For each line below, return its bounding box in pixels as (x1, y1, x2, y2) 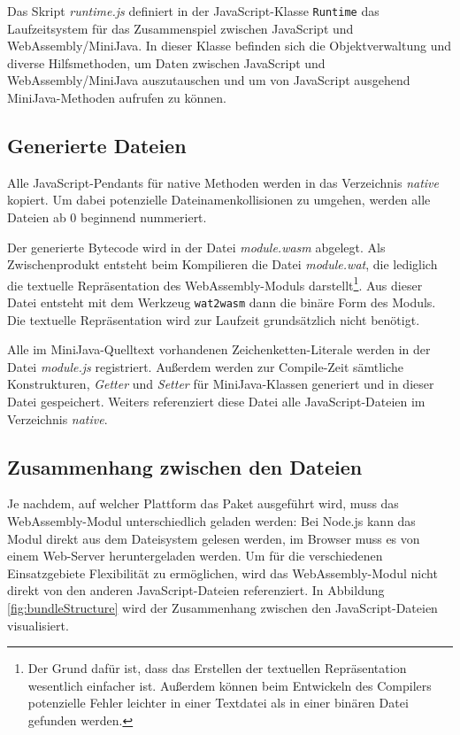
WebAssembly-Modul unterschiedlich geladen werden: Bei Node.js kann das (7, 512, 416, 530)
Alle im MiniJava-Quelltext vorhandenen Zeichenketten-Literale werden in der (7, 340, 431, 359)
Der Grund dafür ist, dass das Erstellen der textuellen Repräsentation (27, 659, 407, 677)
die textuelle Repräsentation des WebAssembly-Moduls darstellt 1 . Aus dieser (7, 273, 423, 294)
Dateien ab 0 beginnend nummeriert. (7, 208, 207, 227)
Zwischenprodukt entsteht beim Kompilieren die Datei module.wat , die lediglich (7, 255, 438, 274)
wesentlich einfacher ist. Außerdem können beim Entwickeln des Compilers (27, 676, 432, 694)
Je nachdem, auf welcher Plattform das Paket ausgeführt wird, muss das (7, 494, 399, 513)
